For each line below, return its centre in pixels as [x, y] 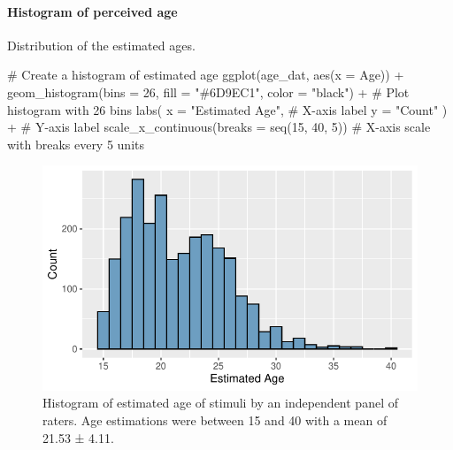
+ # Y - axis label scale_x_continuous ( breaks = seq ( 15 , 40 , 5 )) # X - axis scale [219, 127]
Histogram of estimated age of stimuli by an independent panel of [220, 403]
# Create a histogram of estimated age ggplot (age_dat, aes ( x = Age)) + [206, 75]
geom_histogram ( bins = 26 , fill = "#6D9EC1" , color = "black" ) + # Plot [208, 92]
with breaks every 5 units [76, 144]
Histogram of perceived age [92, 11]
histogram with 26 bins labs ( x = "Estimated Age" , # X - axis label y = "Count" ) [227, 109]
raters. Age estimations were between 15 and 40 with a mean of [215, 419]
